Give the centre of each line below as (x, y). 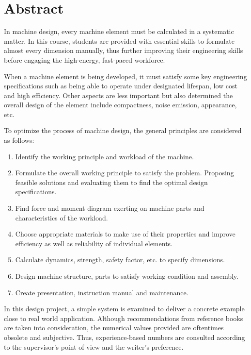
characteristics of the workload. (62, 217)
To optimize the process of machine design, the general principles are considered (123, 130)
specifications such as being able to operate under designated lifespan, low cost (121, 86)
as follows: (19, 140)
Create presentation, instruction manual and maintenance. (102, 292)
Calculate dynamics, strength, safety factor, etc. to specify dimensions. (120, 260)
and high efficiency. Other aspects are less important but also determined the (118, 95)
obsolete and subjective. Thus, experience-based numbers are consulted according (125, 337)
